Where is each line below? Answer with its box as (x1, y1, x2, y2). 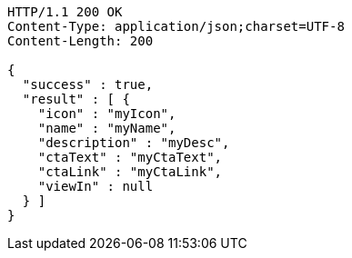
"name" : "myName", (37, 121, 176, 135)
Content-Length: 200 (7, 34, 154, 48)
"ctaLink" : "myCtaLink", (37, 164, 223, 179)
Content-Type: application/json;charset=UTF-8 (7, 19, 345, 34)
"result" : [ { (22, 92, 130, 106)
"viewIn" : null (37, 179, 154, 193)
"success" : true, (22, 77, 154, 92)
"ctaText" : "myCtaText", (37, 150, 223, 164)
